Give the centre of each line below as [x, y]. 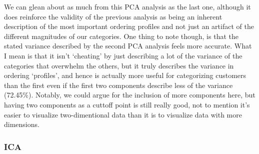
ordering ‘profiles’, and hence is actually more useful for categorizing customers [125, 75]
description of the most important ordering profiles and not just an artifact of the [129, 26]
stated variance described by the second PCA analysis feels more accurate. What [128, 46]
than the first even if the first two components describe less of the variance [118, 85]
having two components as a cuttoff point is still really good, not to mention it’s [127, 104]
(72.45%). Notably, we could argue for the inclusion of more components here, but [130, 95]
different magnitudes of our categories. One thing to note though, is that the [121, 36]
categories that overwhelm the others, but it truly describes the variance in [119, 65]
